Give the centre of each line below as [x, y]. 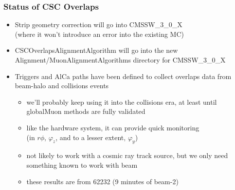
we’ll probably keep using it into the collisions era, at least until [122, 102]
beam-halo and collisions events [62, 86]
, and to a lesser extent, [91, 137]
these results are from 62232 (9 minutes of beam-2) [102, 181]
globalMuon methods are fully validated [86, 111]
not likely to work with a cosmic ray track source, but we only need [127, 155]
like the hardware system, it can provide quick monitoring [113, 127]
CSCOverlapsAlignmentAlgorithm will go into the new [96, 50]
